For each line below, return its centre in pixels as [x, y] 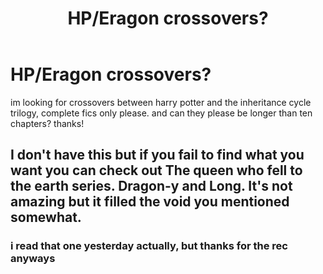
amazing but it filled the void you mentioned [150, 202]
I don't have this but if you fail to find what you [157, 155]
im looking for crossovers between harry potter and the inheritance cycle [161, 102]
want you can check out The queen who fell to [156, 170]
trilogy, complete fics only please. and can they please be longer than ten [161, 113]
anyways [33, 259]
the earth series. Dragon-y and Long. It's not [151, 186]
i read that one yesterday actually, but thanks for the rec [149, 246]
